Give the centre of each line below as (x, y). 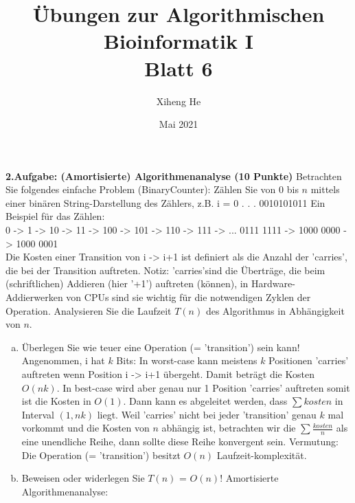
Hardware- (273, 283)
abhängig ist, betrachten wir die (229, 428)
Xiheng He (179, 101)
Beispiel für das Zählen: (55, 216)
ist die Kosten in (56, 401)
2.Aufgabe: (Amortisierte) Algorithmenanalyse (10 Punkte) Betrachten (174, 176)
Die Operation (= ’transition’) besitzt (101, 455)
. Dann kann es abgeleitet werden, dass (205, 401)
